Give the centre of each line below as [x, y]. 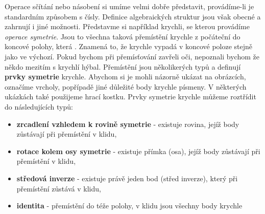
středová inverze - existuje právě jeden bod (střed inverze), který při [127, 178]
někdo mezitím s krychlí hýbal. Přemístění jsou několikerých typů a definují [123, 66]
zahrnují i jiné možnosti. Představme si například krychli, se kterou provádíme [127, 26]
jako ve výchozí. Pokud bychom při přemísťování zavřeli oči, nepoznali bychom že [132, 56]
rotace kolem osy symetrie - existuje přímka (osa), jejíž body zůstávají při [138, 151]
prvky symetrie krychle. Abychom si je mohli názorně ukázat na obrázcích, [125, 77]
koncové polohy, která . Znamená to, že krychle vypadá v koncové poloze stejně [129, 46]
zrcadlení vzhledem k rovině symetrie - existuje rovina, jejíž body [128, 124]
